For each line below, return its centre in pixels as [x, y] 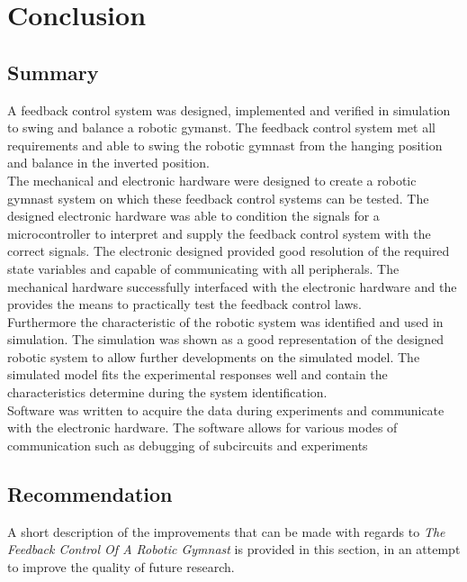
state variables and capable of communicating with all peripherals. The [203, 268]
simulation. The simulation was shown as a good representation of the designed [226, 339]
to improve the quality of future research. [121, 566]
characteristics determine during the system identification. [167, 392]
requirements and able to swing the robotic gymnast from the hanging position [225, 145]
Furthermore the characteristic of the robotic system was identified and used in [225, 321]
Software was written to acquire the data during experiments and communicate [226, 409]
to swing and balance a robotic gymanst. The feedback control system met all [221, 127]
